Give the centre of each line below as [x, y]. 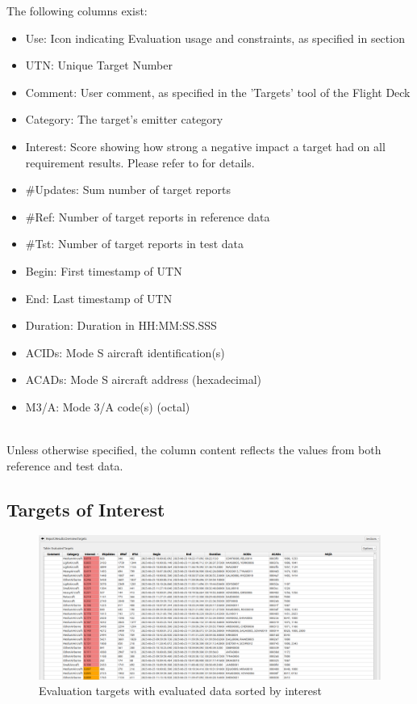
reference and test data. [65, 465]
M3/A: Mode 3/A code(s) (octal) [108, 406]
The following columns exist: [77, 11]
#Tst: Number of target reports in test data [135, 244]
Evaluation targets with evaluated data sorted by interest [180, 691]
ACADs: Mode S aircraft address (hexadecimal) [144, 379]
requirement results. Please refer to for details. [140, 162]
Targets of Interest [86, 509]
